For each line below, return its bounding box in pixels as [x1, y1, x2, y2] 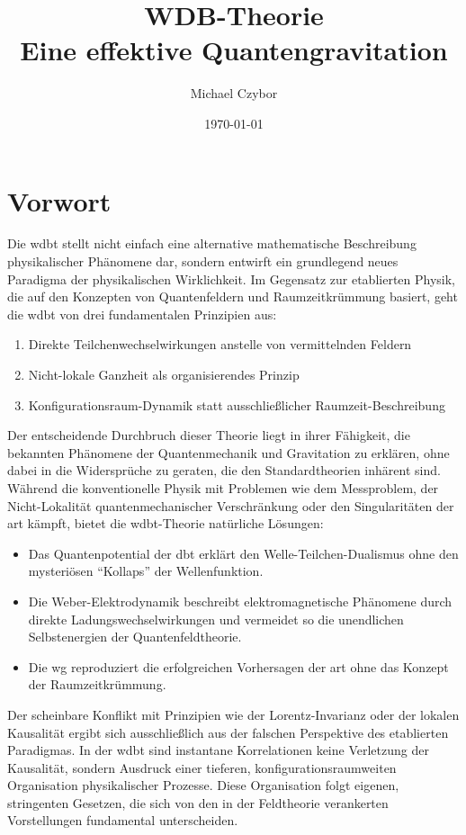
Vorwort [7, 182, 112, 219]
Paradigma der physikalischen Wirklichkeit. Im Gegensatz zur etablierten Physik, [7, 269, 456, 288]
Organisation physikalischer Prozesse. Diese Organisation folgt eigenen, [7, 776, 399, 795]
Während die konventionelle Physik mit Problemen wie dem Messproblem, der [7, 478, 439, 497]
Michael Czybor [190, 84, 278, 103]
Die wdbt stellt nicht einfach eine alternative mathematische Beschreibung [7, 234, 417, 253]
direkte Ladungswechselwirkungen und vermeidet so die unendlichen [28, 609, 404, 628]
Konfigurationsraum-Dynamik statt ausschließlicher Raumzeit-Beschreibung [28, 395, 445, 414]
